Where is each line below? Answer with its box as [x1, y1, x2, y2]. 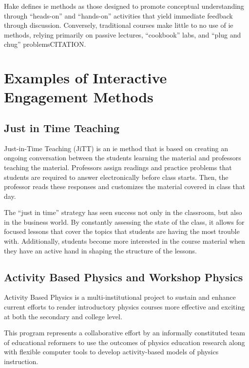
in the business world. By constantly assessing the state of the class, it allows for [4, 216, 245, 227]
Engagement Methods [4, 87, 153, 107]
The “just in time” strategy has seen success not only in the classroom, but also [4, 207, 242, 217]
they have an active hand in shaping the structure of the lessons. [4, 245, 197, 255]
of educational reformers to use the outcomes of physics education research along [4, 337, 245, 347]
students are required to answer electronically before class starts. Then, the [4, 172, 229, 182]
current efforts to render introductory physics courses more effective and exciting [4, 302, 245, 312]
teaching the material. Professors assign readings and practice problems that [4, 162, 232, 172]
